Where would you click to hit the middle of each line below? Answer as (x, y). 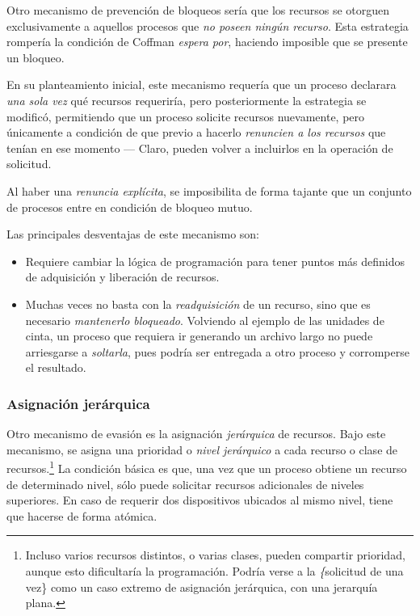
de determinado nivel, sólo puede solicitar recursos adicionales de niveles (185, 484)
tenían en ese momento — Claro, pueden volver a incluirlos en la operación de (200, 148)
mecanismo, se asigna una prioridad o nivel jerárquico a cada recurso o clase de (202, 449)
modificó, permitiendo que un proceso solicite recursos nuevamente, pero (186, 116)
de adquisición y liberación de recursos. (122, 277)
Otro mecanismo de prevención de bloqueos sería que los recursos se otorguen (198, 10)
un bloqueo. (36, 57)
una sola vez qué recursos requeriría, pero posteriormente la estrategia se (187, 100)
